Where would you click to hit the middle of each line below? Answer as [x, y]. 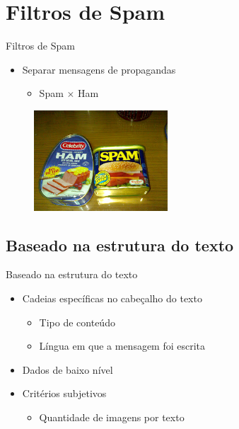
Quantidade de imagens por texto [112, 417]
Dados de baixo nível [68, 369]
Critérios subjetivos [64, 393]
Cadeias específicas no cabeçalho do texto [112, 298]
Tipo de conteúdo [77, 322]
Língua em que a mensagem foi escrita [122, 346]
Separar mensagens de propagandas [99, 69]
